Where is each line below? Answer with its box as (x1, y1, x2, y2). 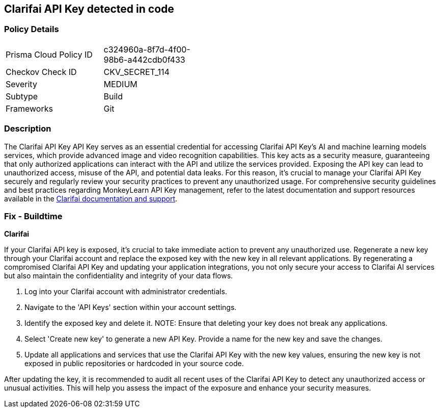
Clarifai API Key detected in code (4, 3, 174, 15)
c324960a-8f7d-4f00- (103, 44, 190, 55)
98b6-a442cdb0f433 (103, 54, 185, 65)
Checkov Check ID (6, 66, 77, 77)
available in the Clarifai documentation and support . (4, 194, 178, 203)
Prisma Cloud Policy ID (6, 49, 93, 60)
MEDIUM (103, 79, 137, 89)
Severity (6, 79, 37, 89)
